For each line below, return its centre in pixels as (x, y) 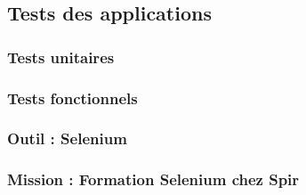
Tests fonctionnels (72, 97)
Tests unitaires (61, 57)
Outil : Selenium (67, 138)
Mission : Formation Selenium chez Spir (153, 179)
